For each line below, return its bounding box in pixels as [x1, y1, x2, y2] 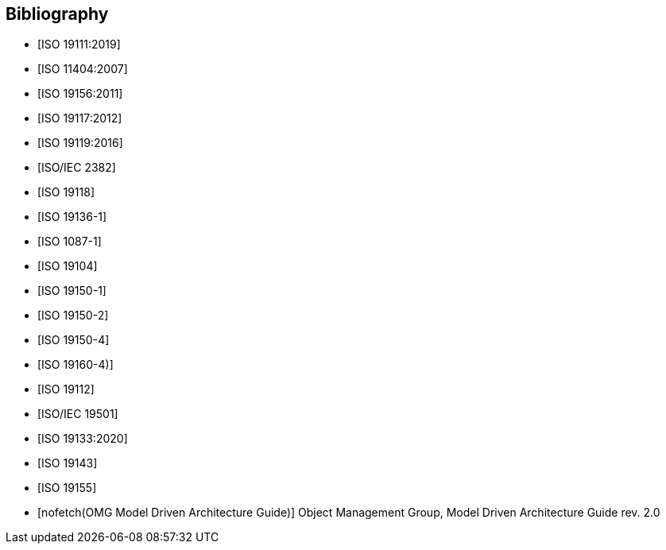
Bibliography [6, 4, 109, 24]
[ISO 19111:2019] [37, 37, 121, 52]
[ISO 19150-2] [37, 308, 109, 323]
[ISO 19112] [37, 382, 95, 397]
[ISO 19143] [37, 456, 98, 471]
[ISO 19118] [37, 185, 95, 199]
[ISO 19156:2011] [37, 87, 123, 101]
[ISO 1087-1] [37, 234, 102, 249]
